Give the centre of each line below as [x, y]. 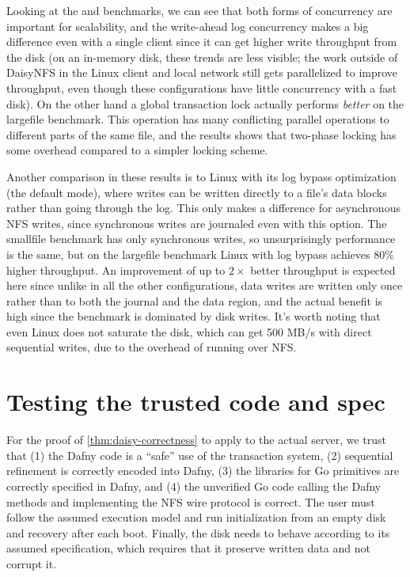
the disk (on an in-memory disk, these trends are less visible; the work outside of [202, 57]
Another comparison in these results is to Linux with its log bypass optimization [201, 176]
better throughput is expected [323, 270]
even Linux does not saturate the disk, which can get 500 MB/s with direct [189, 331]
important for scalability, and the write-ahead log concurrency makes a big [188, 26]
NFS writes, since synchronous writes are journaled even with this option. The [197, 223]
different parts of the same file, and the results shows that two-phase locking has [201, 134]
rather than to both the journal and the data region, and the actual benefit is [195, 300]
